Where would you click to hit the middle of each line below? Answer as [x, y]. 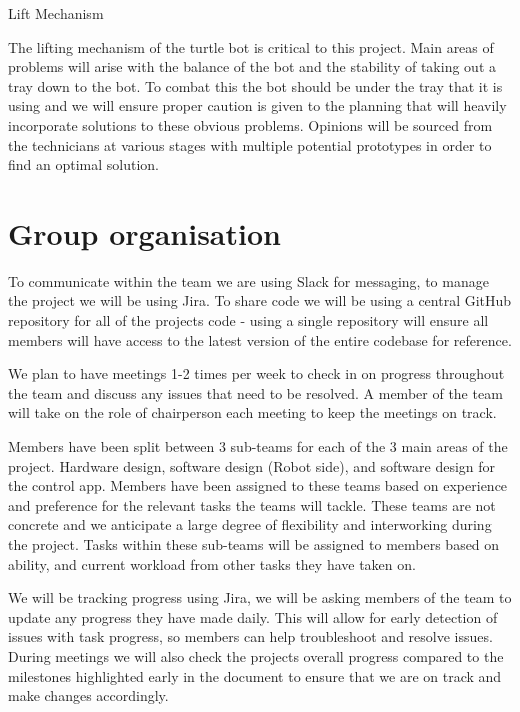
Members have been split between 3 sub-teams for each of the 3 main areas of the [258, 446]
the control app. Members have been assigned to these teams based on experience [258, 485]
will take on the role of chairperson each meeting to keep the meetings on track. [252, 412]
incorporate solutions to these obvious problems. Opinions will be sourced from [250, 124]
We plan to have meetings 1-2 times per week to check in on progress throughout [256, 373]
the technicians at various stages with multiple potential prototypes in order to [250, 144]
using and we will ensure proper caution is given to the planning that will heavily [257, 105]
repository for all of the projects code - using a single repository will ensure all [248, 320]
